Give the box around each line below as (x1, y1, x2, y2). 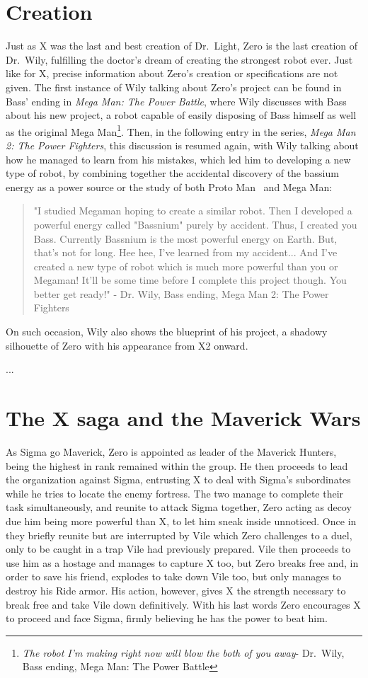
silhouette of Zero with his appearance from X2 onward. (6, 338, 248, 352)
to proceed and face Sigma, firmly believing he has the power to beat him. (6, 611, 328, 626)
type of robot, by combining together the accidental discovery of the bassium (6, 166, 339, 180)
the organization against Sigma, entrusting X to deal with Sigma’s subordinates (6, 472, 351, 487)
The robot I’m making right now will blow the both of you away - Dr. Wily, (22, 645, 345, 660)
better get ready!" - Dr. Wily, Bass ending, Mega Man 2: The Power (33, 286, 329, 301)
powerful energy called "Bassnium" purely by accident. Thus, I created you (33, 217, 357, 231)
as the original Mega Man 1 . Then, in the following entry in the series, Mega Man (6, 122, 356, 139)
